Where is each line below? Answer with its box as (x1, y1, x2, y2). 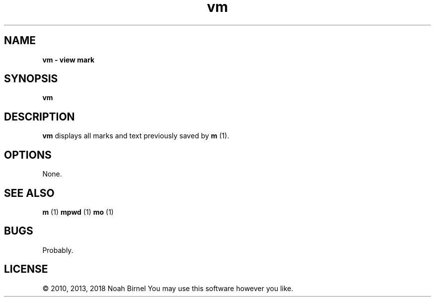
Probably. (42, 245, 73, 254)
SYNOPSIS (4, 72, 58, 85)
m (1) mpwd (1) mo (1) (42, 207, 114, 216)
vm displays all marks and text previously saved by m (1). (42, 131, 229, 140)
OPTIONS (4, 148, 52, 161)
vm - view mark (42, 55, 95, 64)
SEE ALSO (4, 186, 55, 199)
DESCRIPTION (4, 110, 75, 123)
